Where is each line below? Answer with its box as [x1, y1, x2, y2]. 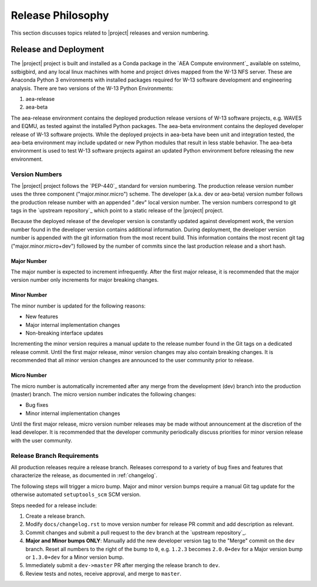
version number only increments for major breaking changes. [11, 276, 159, 284]
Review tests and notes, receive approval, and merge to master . [25, 570, 182, 577]
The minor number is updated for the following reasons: [11, 302, 146, 309]
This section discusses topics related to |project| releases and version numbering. [11, 29, 210, 36]
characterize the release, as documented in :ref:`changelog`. [11, 472, 158, 479]
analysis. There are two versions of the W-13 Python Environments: [11, 85, 173, 92]
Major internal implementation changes [25, 321, 120, 328]
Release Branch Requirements [11, 451, 99, 460]
